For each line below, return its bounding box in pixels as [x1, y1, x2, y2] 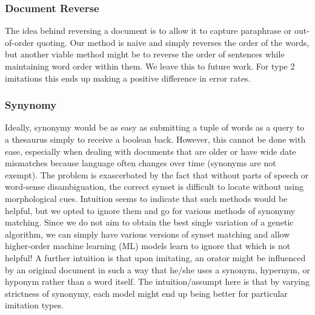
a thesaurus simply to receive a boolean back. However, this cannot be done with [5, 133, 306, 145]
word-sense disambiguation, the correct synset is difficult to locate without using [5, 180, 303, 193]
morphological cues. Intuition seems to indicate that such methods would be [5, 192, 288, 204]
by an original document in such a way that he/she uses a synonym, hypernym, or [5, 263, 310, 276]
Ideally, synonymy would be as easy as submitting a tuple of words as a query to [5, 121, 305, 134]
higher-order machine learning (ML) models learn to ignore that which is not [5, 239, 291, 252]
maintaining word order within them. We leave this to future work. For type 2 [5, 60, 295, 72]
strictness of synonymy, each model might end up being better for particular [5, 287, 288, 299]
